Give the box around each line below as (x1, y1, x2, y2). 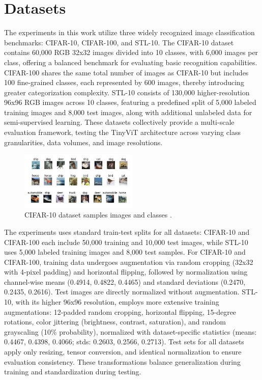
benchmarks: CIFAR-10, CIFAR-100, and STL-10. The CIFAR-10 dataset (4, 37, 234, 47)
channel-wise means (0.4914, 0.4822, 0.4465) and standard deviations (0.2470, (4, 276, 246, 287)
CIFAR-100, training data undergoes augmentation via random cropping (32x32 (4, 256, 253, 267)
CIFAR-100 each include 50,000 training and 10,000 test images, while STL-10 (4, 236, 248, 247)
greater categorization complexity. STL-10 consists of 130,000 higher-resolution (4, 87, 250, 97)
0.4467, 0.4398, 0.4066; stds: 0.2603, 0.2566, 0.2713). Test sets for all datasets (4, 336, 244, 347)
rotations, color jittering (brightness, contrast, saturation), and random (4, 316, 226, 327)
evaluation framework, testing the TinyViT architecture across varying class (4, 127, 241, 138)
